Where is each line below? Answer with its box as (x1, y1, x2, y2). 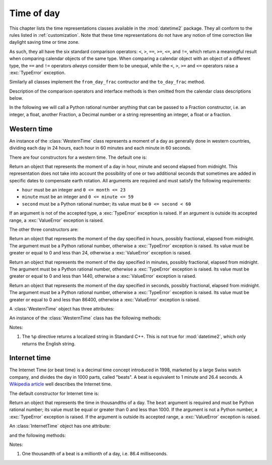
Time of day (9, 8, 60, 19)
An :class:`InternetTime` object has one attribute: (9, 423, 111, 429)
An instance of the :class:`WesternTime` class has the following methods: (9, 315, 162, 321)
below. (9, 95, 23, 101)
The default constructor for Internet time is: (9, 390, 99, 396)
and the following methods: (9, 432, 66, 438)
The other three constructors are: (9, 227, 79, 233)
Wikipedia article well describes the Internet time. (9, 381, 112, 387)
